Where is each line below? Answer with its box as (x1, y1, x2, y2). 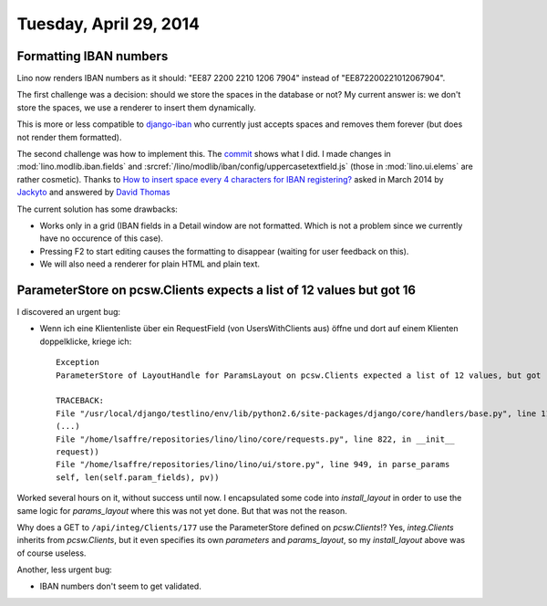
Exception (56, 357, 99, 368)
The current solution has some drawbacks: (16, 204, 178, 214)
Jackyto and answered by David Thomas (16, 187, 170, 198)
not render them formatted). (16, 131, 122, 142)
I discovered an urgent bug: (16, 307, 121, 318)
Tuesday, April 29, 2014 (16, 14, 201, 34)
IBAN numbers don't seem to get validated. (39, 580, 202, 592)
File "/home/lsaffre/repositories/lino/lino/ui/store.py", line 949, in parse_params (56, 459, 450, 470)
